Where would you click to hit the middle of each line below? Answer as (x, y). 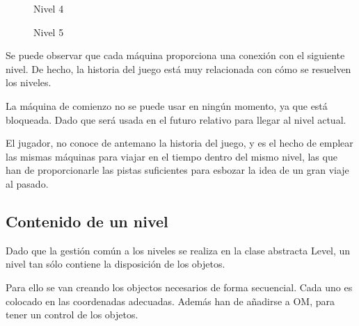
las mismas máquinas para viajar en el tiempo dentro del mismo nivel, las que (171, 156)
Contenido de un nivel (87, 221)
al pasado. (27, 183)
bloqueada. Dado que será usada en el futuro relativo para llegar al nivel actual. (176, 119)
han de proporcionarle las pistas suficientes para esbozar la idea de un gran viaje (177, 170)
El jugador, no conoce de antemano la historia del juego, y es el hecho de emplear (179, 143)
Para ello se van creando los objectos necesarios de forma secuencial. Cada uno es (179, 287)
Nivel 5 (49, 32)
